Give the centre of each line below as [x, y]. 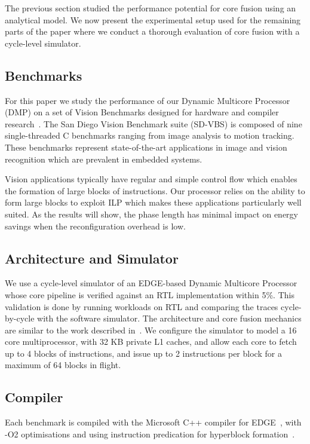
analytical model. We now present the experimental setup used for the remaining [153, 19]
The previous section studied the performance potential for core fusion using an [151, 8]
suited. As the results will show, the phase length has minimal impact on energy [151, 214]
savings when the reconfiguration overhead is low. [95, 226]
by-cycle [20, 318]
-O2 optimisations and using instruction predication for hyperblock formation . [150, 434]
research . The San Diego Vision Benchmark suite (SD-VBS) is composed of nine [154, 123]
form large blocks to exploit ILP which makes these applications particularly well [153, 202]
